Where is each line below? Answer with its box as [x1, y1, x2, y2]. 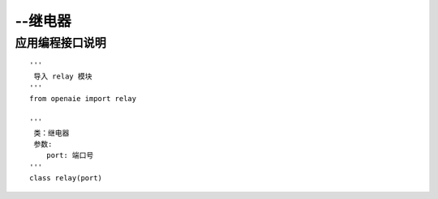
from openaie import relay [29, 94, 137, 104]
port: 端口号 [45, 150, 94, 160]
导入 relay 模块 [33, 71, 92, 81]
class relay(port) [29, 174, 103, 183]
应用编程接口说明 [15, 36, 107, 50]
